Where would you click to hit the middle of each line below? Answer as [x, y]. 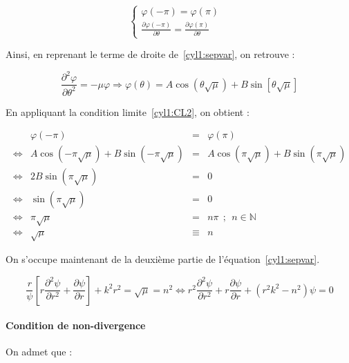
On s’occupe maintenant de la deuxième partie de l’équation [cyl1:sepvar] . [163, 259]
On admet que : [39, 352]
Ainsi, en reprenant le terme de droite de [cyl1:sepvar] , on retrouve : [150, 54]
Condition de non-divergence [76, 325]
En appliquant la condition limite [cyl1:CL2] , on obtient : [128, 111]
